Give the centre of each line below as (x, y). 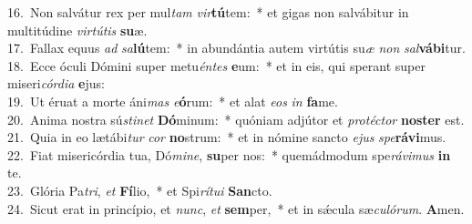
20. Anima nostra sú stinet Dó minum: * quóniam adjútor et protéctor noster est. (236, 119)
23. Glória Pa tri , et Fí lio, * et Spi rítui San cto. (140, 190)
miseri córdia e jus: (56, 83)
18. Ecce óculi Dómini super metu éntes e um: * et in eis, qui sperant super (216, 65)
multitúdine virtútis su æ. (77, 30)
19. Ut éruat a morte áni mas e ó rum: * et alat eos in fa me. (173, 101)
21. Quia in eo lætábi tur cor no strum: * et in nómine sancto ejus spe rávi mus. (227, 137)
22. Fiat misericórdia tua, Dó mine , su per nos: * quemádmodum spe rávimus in (229, 154)
